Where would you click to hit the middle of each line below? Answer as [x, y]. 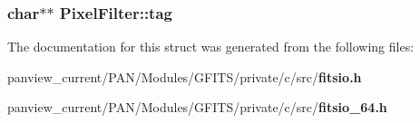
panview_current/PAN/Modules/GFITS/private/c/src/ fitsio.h [185, 76]
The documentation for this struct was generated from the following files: [211, 47]
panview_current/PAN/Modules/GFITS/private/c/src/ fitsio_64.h [197, 107]
